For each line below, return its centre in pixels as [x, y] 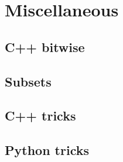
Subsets [28, 81]
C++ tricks [40, 116]
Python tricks [47, 150]
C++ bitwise [45, 46]
